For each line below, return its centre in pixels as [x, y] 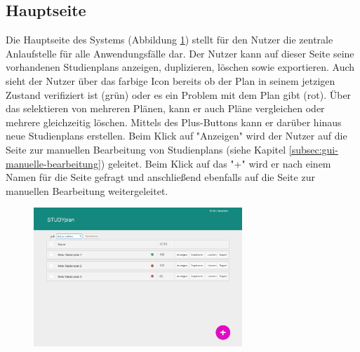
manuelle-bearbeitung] [53, 163]
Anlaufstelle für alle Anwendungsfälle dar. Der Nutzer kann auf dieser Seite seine [180, 53]
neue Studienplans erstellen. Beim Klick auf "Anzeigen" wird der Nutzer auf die [176, 136]
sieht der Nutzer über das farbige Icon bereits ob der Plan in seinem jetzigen [171, 80]
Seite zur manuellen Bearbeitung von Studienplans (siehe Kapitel [146, 149]
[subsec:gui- [313, 149]
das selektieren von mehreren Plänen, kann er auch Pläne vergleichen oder [165, 108]
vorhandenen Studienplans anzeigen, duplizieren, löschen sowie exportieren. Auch [180, 67]
